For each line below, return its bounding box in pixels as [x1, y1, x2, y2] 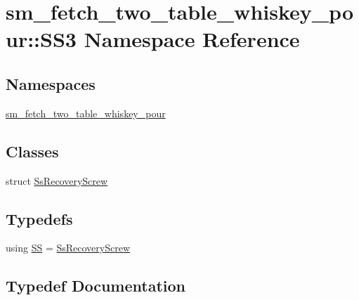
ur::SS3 [6, 25, 77, 53]
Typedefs [6, 207, 73, 229]
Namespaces [6, 72, 96, 94]
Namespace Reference [84, 25, 300, 53]
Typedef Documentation [6, 275, 185, 296]
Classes [6, 140, 59, 162]
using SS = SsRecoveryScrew [6, 240, 130, 255]
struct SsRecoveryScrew [6, 173, 108, 188]
